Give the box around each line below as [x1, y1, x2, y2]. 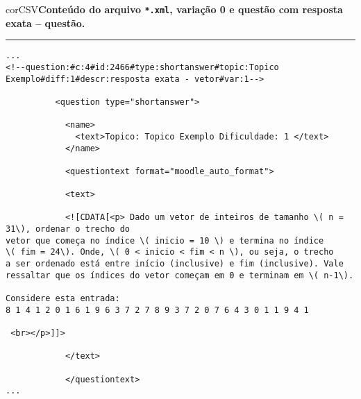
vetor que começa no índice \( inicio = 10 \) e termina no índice [6, 235, 324, 246]
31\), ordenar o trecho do [6, 224, 130, 235]
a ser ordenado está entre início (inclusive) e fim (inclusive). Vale [6, 259, 344, 269]
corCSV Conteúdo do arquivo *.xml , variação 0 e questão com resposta [6, 2, 343, 16]
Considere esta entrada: [6, 294, 120, 304]
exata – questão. [6, 15, 85, 30]
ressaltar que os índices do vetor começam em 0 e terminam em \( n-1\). [6, 270, 354, 280]
